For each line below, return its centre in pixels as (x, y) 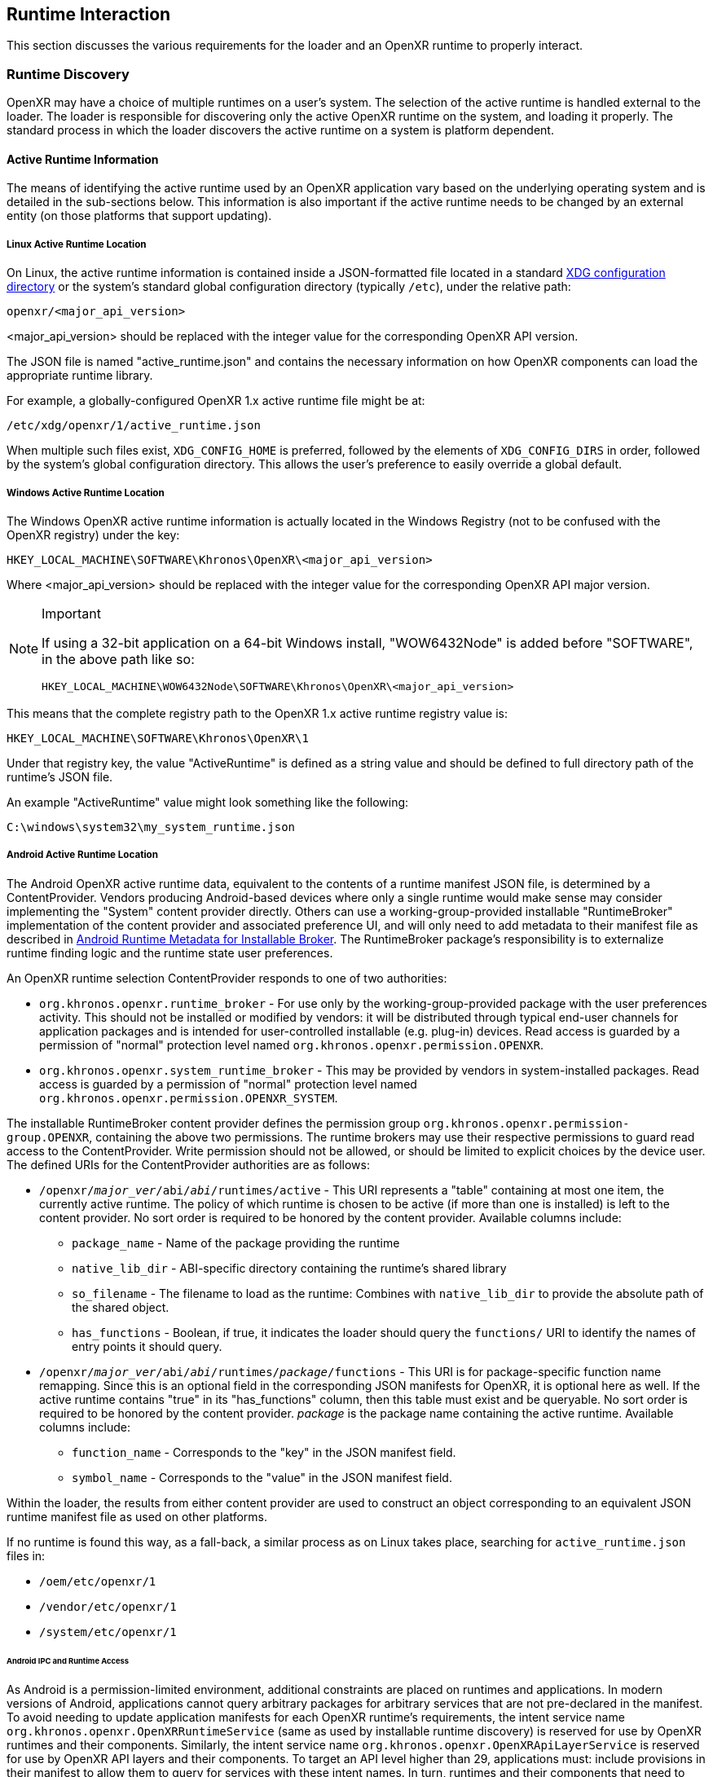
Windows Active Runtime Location (86, 493)
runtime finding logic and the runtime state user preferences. (170, 952)
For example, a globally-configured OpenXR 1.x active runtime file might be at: (216, 401)
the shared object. (121, 1307)
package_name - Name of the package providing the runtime (236, 1243)
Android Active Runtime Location (82, 855)
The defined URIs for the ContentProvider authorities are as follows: (188, 1164)
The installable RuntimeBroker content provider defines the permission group (213, 1123)
